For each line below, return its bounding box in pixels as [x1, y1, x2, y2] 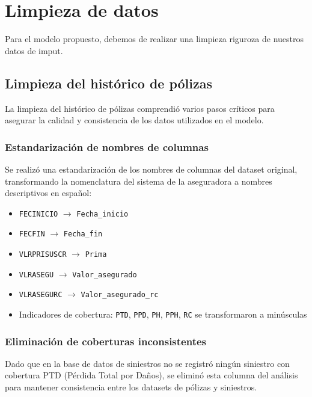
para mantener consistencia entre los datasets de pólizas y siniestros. [5, 381, 257, 393]
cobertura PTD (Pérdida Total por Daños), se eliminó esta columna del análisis [5, 369, 298, 381]
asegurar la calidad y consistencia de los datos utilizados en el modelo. [5, 114, 264, 126]
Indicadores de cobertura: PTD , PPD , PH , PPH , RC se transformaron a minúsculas [19, 307, 307, 320]
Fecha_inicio [76, 209, 129, 218]
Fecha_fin [63, 230, 103, 239]
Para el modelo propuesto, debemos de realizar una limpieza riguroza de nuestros [5, 32, 304, 45]
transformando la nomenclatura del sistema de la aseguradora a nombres [5, 174, 272, 187]
